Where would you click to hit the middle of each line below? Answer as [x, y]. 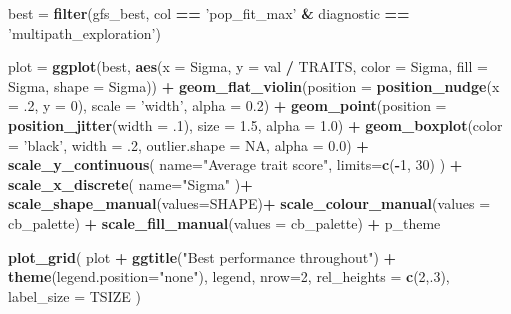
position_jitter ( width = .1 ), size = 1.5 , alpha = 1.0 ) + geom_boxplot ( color [255, 124]
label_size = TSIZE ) [74, 295]
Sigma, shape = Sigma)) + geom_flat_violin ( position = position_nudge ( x [254, 85]
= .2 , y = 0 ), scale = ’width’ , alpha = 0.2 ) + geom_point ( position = [227, 105]
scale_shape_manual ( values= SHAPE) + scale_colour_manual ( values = [249, 203]
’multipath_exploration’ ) [84, 32]
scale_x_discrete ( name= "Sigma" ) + [130, 183]
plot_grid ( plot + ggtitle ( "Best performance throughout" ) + [202, 256]
